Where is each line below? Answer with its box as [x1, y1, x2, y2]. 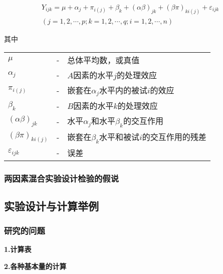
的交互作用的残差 [142, 131, 206, 143]
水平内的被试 [99, 84, 148, 96]
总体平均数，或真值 [67, 54, 140, 66]
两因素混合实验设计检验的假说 [4, 172, 119, 184]
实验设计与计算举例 [4, 198, 99, 213]
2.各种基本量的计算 [4, 261, 67, 271]
